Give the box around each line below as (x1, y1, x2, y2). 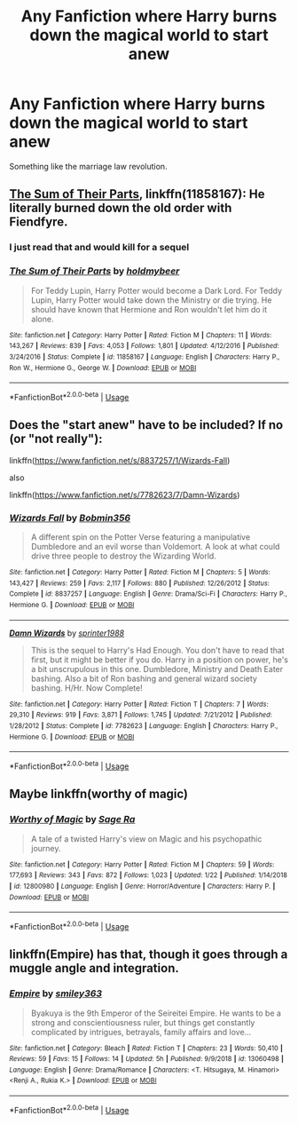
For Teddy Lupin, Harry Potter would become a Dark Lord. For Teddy (30, 285, 282, 296)
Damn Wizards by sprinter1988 (9, 628, 125, 638)
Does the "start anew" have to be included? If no (9, 417, 284, 432)
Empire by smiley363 (9, 987, 103, 1000)
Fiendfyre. (9, 215, 68, 230)
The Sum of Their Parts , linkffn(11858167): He (9, 186, 265, 202)
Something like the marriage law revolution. (9, 161, 168, 171)
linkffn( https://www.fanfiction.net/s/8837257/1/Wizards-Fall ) (9, 455, 231, 465)
